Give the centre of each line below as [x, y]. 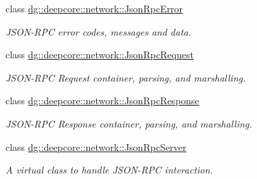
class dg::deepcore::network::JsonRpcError [94, 8]
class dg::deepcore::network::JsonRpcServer [96, 146]
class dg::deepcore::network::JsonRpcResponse [102, 100]
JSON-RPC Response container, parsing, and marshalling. [129, 123]
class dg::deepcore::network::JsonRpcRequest [100, 55]
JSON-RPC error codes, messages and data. [99, 31]
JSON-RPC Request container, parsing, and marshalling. [126, 77]
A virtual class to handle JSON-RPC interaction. [109, 170]
